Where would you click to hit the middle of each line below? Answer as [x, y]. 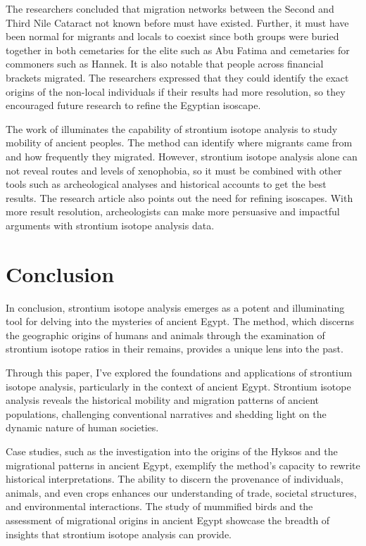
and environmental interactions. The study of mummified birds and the [159, 506]
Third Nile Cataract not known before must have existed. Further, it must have [177, 22]
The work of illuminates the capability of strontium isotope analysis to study [172, 128]
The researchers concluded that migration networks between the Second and [170, 8]
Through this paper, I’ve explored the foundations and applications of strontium [179, 372]
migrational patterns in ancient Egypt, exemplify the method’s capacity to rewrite [183, 465]
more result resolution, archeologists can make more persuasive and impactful [173, 211]
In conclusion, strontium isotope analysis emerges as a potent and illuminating [175, 307]
